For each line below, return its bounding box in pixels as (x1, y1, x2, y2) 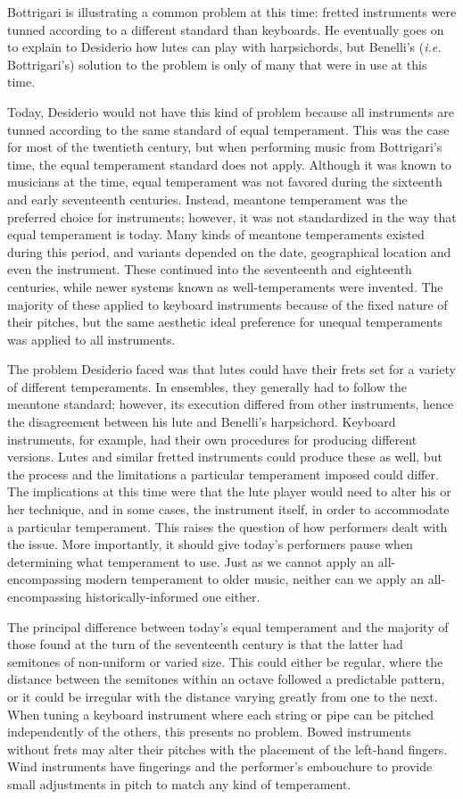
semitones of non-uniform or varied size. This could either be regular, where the (7, 652, 443, 670)
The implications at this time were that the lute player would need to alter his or (7, 482, 451, 501)
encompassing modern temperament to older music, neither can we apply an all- (7, 570, 446, 588)
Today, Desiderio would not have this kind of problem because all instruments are (7, 102, 454, 121)
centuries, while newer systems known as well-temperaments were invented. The (7, 277, 443, 295)
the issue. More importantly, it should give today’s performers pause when (7, 535, 413, 553)
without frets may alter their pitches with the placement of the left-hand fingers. (7, 739, 448, 758)
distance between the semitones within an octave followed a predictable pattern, (7, 670, 445, 688)
